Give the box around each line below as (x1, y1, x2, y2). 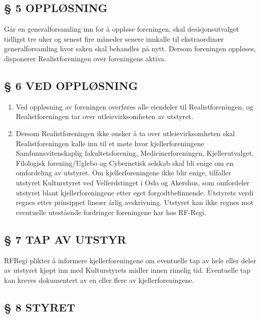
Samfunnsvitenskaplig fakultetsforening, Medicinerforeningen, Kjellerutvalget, (16, 148, 254, 158)
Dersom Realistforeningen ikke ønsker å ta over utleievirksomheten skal (16, 128, 235, 138)
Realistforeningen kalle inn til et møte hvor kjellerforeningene (16, 138, 204, 148)
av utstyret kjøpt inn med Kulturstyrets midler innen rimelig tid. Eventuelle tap (4, 265, 250, 275)
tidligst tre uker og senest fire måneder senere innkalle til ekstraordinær (4, 33, 224, 44)
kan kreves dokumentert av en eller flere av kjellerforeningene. (4, 274, 194, 285)
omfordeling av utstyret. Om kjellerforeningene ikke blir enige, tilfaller (16, 167, 231, 178)
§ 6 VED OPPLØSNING (4, 77, 138, 93)
